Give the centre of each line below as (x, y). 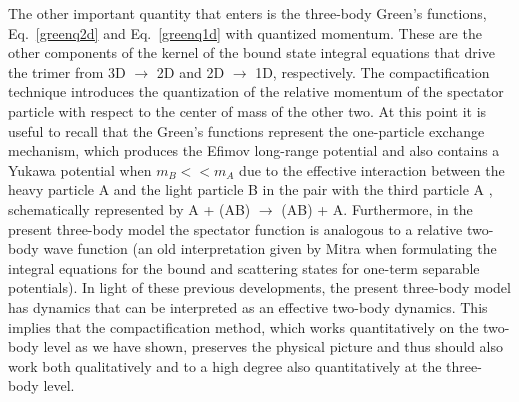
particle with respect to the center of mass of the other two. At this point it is (247, 110)
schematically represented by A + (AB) (129, 208)
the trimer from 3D (67, 71)
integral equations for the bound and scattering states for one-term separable (244, 267)
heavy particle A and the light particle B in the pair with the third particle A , (250, 189)
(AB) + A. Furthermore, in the (377, 208)
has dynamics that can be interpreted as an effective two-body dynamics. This (248, 306)
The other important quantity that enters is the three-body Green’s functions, (247, 13)
